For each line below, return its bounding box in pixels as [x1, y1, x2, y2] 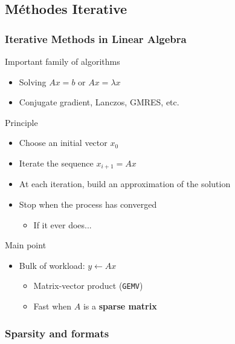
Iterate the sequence [19, 156, 94, 169]
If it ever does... [33, 218, 92, 231]
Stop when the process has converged [19, 198, 157, 211]
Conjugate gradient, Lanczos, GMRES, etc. [19, 96, 179, 108]
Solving [19, 75, 47, 88]
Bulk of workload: [19, 259, 85, 271]
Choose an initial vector [19, 136, 108, 149]
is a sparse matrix [83, 300, 157, 313]
